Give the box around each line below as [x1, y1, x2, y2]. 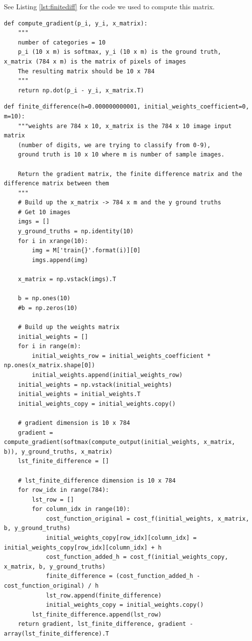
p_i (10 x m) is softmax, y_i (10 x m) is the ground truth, [18, 48, 221, 56]
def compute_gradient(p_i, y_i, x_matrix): [4, 20, 148, 27]
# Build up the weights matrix [18, 324, 120, 331]
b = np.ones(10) [18, 295, 71, 302]
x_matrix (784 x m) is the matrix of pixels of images [4, 58, 186, 65]
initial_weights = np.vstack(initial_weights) [18, 381, 172, 388]
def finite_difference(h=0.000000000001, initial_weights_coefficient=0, [4, 103, 250, 111]
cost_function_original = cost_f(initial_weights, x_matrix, [46, 515, 250, 522]
